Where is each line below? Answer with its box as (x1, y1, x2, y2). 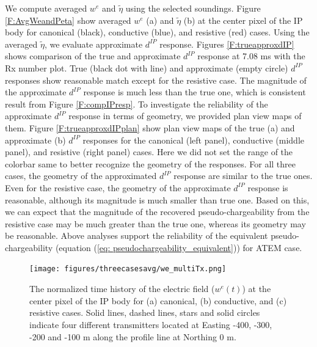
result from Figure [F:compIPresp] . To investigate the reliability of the (5, 97, 268, 110)
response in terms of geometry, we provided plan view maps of (68, 109, 302, 122)
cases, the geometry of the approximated (5, 169, 157, 182)
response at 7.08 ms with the (197, 49, 305, 62)
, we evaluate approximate (44, 37, 143, 50)
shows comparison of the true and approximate (5, 49, 181, 62)
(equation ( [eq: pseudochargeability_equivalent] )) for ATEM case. (55, 241, 302, 254)
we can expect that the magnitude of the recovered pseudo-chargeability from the (5, 205, 310, 218)
